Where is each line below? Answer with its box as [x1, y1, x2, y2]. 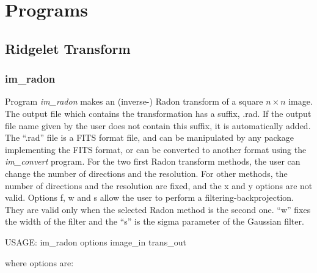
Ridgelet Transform [5, 39, 131, 58]
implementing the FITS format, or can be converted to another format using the [5, 143, 307, 155]
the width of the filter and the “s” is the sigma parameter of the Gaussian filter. [5, 215, 304, 228]
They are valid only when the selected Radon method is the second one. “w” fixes [5, 203, 311, 215]
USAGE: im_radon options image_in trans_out [5, 235, 186, 248]
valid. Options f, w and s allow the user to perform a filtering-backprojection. [5, 191, 294, 204]
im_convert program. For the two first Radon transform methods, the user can [5, 155, 301, 168]
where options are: [5, 256, 74, 269]
